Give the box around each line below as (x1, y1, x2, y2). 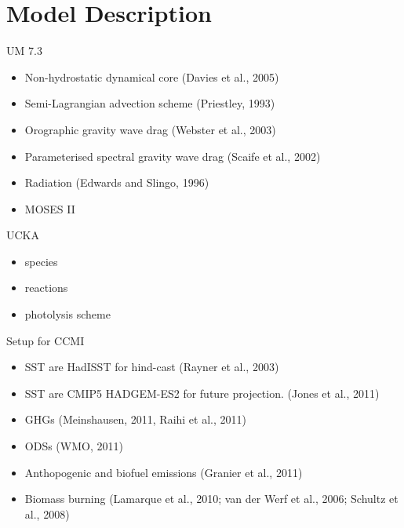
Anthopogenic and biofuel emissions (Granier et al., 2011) (24, 464, 303, 480)
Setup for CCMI (6, 332, 85, 348)
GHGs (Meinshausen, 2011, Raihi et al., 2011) (24, 411, 246, 428)
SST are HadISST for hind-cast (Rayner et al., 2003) (24, 359, 279, 375)
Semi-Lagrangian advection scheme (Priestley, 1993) (24, 95, 275, 111)
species (24, 253, 58, 269)
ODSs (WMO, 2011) (24, 438, 123, 454)
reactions (24, 279, 68, 296)
